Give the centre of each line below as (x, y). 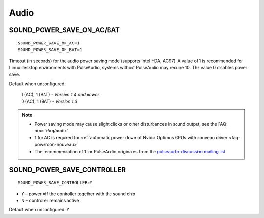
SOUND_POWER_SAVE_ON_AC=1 (49, 43)
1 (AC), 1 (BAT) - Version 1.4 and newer (60, 94)
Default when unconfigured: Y (39, 210)
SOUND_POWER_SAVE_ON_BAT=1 (50, 50)
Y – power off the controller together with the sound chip (78, 194)
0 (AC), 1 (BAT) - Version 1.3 (49, 101)
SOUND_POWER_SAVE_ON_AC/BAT (64, 30)
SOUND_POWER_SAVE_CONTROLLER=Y (55, 183)
